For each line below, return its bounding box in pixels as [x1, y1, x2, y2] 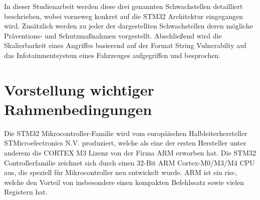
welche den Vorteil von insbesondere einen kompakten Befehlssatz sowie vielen [4, 176, 244, 187]
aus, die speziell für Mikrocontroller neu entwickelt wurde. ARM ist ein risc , [4, 167, 237, 177]
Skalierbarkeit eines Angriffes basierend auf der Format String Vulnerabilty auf [4, 40, 246, 50]
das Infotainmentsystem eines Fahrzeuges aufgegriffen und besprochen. [4, 49, 221, 60]
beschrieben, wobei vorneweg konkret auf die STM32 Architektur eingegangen [4, 10, 243, 21]
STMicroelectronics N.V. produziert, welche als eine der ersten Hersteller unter [4, 137, 246, 148]
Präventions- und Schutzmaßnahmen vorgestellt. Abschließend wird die [4, 30, 222, 40]
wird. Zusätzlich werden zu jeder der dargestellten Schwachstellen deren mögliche [4, 20, 253, 31]
